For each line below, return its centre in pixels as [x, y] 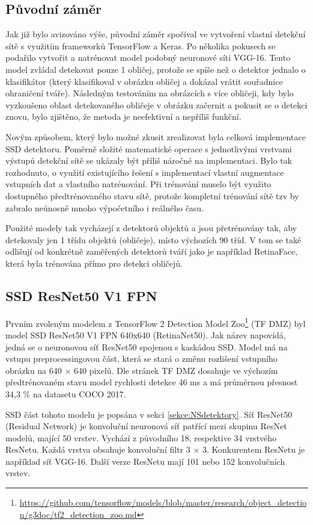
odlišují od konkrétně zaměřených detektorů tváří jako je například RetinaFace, [152, 251]
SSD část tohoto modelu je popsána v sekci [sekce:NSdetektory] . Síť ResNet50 [149, 414]
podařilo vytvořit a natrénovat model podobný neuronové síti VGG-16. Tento [148, 57]
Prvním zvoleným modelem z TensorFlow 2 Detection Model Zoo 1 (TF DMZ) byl [156, 322]
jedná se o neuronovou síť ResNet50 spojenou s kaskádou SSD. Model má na [147, 346]
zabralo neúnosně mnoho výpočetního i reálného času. [105, 207]
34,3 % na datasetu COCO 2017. [66, 393]
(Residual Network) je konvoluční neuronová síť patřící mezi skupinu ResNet [146, 426]
